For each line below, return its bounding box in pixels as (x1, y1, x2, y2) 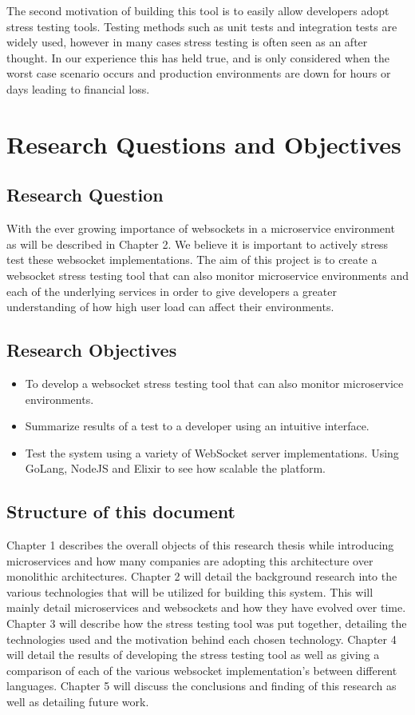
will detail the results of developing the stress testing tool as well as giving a (6, 646, 380, 663)
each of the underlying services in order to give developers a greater (6, 282, 337, 299)
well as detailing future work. (6, 693, 149, 710)
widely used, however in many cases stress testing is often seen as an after (6, 34, 368, 50)
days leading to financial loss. (6, 80, 150, 97)
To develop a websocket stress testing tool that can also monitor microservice (25, 374, 404, 391)
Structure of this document (6, 499, 235, 524)
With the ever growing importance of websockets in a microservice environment (6, 220, 395, 237)
